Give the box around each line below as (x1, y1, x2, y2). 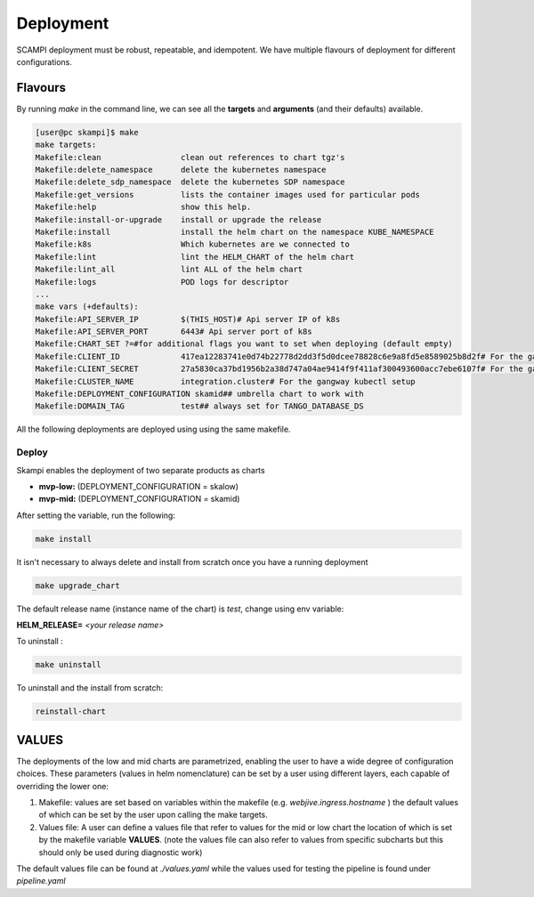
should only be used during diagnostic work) (38, 846, 203, 858)
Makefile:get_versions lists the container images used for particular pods (35, 190, 420, 199)
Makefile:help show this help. (35, 202, 252, 213)
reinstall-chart (35, 707, 107, 716)
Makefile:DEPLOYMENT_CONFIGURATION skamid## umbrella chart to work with (35, 389, 364, 400)
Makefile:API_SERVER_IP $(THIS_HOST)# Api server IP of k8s (35, 314, 341, 324)
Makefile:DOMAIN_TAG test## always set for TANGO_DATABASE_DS (35, 401, 364, 411)
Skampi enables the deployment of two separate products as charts (16, 465, 266, 475)
